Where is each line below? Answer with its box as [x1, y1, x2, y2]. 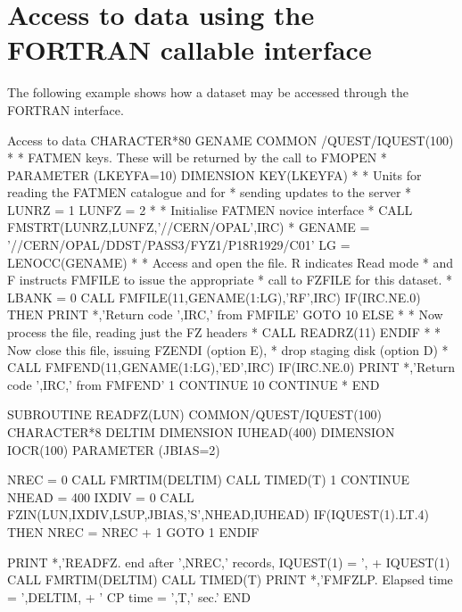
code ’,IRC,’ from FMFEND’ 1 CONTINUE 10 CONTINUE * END [7, 375, 380, 393]
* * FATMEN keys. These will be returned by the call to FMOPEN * [7, 148, 387, 167]
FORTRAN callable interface [7, 31, 372, 68]
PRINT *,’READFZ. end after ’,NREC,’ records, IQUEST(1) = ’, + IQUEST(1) [7, 552, 450, 571]
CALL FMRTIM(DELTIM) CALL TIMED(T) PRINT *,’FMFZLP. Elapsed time [7, 570, 453, 589]
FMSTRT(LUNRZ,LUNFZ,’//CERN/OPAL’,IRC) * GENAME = [7, 218, 370, 236]
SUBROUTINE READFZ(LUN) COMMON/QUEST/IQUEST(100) [7, 405, 383, 424]
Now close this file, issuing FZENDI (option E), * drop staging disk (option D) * [7, 340, 449, 359]
